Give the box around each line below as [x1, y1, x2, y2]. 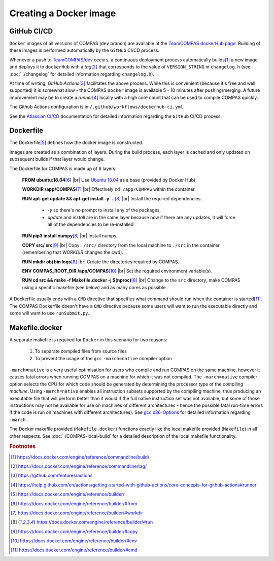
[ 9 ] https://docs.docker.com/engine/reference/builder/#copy [11, 528, 138, 535]
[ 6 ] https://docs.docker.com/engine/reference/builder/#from [11, 500, 138, 507]
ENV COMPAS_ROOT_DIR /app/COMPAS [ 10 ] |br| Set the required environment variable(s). [22, 268, 213, 274]
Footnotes [9, 443, 36, 450]
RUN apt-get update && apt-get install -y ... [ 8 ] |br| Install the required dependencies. [22, 195, 202, 201]
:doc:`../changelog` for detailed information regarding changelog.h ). [9, 71, 155, 77]
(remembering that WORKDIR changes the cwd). [22, 249, 124, 256]
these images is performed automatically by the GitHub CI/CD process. [9, 47, 160, 53]
